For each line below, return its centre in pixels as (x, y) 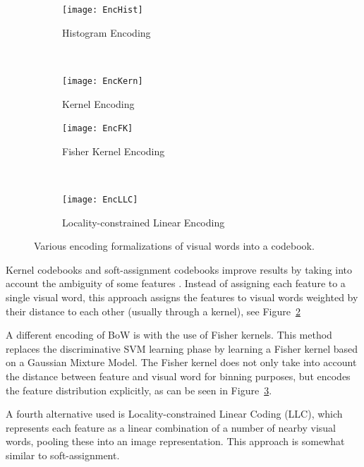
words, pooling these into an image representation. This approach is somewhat (175, 441)
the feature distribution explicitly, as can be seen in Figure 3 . (139, 390)
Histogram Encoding (107, 32)
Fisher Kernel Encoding (114, 151)
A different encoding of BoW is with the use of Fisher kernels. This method (169, 335)
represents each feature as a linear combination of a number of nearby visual (171, 427)
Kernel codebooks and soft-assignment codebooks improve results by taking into (179, 269)
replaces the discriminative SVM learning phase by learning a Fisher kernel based (182, 348)
